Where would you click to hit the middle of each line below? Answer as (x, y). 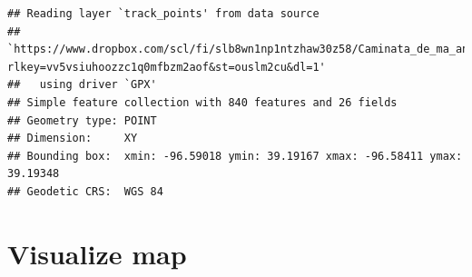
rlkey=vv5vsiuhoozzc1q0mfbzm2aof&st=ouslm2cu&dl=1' (167, 67)
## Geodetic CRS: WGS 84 (85, 191)
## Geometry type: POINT (82, 120)
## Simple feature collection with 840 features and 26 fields (202, 102)
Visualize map (97, 253)
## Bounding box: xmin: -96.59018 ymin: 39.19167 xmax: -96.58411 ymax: (235, 156)
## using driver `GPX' (82, 85)
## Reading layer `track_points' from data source (163, 14)
